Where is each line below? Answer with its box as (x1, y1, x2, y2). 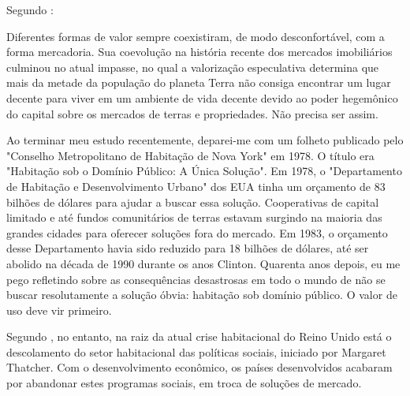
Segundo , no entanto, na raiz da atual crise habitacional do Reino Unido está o (6, 328, 392, 345)
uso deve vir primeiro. (6, 301, 112, 318)
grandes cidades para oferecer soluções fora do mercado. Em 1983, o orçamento (6, 224, 388, 241)
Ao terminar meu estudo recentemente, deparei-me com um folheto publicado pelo (6, 132, 404, 148)
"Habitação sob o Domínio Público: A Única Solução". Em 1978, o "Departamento (6, 163, 402, 179)
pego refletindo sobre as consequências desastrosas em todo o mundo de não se (6, 271, 386, 287)
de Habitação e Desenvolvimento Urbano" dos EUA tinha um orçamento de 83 (6, 177, 386, 194)
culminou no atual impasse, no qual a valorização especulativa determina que (6, 58, 379, 75)
